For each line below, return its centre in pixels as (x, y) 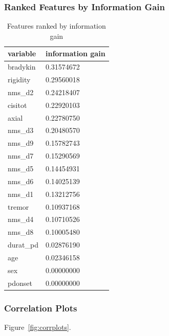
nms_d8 (21, 232)
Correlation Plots (41, 308)
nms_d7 (21, 156)
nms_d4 (21, 219)
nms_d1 (21, 194)
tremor (18, 206)
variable (22, 53)
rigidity (19, 80)
